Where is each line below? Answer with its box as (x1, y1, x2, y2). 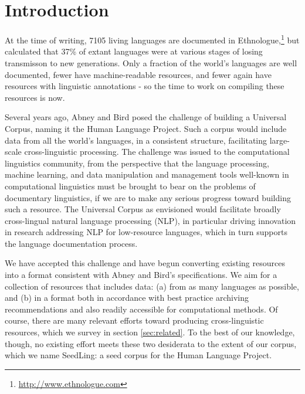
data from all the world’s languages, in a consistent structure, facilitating (5, 134, 267, 146)
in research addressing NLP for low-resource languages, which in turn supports (5, 226, 287, 238)
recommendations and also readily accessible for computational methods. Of (5, 303, 278, 315)
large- (269, 134, 290, 146)
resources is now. (5, 91, 65, 103)
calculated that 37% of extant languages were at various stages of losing (5, 45, 263, 57)
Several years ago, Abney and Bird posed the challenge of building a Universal (5, 111, 287, 123)
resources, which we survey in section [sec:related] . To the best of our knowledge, (5, 326, 295, 338)
